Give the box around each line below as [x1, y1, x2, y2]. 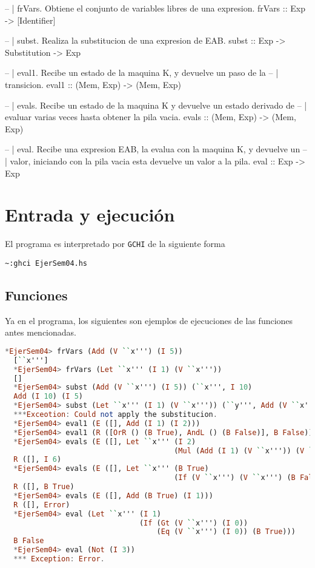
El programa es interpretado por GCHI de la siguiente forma [5, 237, 225, 250]
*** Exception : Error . [13, 555, 105, 564]
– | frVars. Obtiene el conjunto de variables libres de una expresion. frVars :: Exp [5, 2, 305, 14]
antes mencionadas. [5, 326, 76, 339]
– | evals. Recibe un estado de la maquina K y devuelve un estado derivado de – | [5, 98, 307, 111]
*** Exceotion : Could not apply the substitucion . [13, 410, 217, 419]
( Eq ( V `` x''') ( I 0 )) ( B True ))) [156, 527, 296, 536]
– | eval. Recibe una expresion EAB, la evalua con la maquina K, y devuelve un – [5, 143, 307, 155]
